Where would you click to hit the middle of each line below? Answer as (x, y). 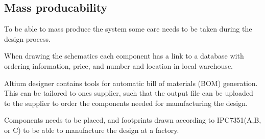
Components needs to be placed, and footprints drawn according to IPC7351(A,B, (133, 120)
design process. (27, 38)
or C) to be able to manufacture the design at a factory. (92, 130)
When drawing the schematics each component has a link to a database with (124, 56)
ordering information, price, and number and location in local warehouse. (118, 65)
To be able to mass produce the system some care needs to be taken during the (128, 29)
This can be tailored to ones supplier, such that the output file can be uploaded (129, 93)
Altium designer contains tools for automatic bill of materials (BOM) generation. (131, 83)
